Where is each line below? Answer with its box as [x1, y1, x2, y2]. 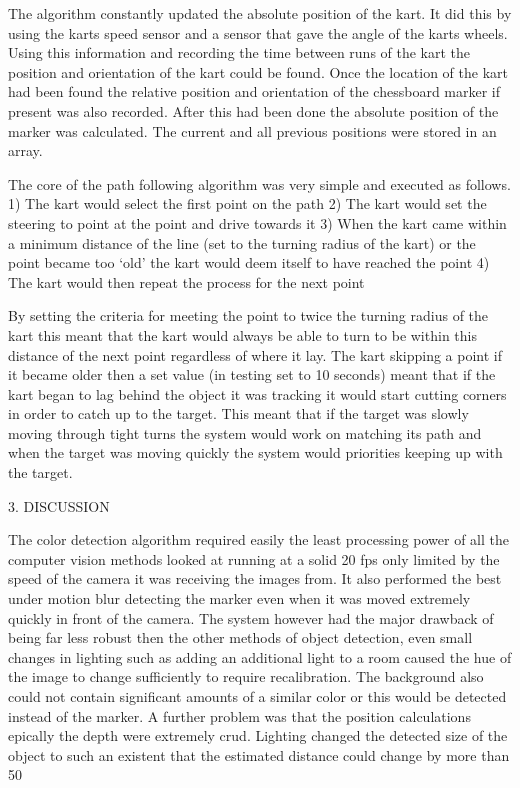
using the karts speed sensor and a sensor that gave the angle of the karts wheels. [8, 22, 508, 43]
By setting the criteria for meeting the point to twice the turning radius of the [8, 305, 489, 326]
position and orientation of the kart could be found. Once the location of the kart [8, 61, 508, 82]
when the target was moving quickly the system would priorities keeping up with [8, 442, 503, 463]
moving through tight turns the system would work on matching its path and [8, 422, 482, 443]
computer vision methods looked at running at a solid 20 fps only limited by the [8, 548, 500, 569]
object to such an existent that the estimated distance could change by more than [8, 744, 510, 765]
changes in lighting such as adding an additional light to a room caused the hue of [8, 646, 512, 667]
